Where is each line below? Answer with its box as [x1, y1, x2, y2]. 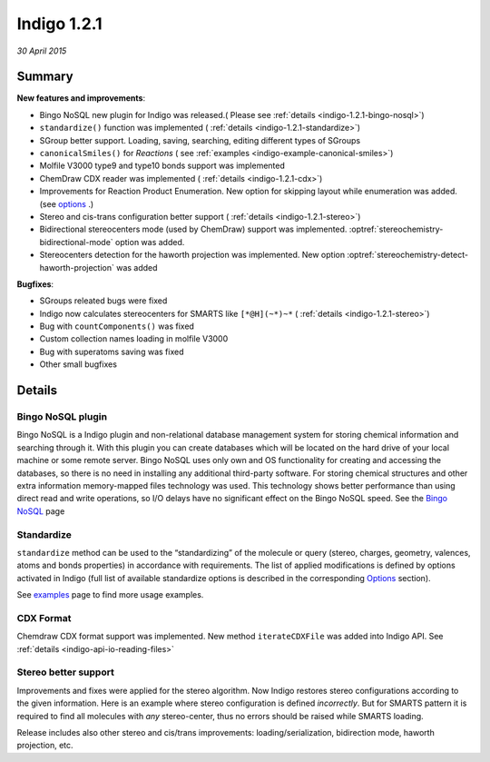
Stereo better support [16, 666, 115, 678]
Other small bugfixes [39, 359, 118, 370]
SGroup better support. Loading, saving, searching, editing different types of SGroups [39, 134, 361, 145]
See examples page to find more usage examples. [16, 589, 204, 600]
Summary [16, 69, 73, 84]
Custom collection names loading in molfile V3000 [39, 333, 229, 344]
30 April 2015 [16, 45, 67, 56]
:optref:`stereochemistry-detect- [346, 250, 469, 261]
